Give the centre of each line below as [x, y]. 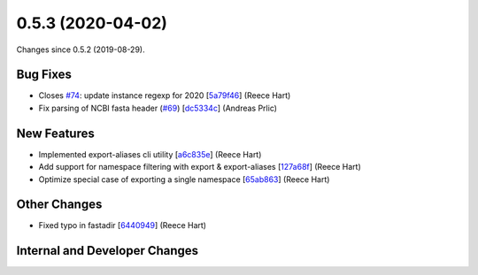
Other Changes [59, 205]
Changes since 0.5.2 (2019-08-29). [81, 50]
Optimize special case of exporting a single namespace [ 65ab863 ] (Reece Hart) [184, 179]
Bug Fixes [44, 75]
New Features [55, 133]
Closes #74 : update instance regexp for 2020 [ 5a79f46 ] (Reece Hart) [165, 95]
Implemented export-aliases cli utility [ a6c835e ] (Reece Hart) [150, 154]
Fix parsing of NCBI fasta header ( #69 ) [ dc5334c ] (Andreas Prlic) [158, 108]
